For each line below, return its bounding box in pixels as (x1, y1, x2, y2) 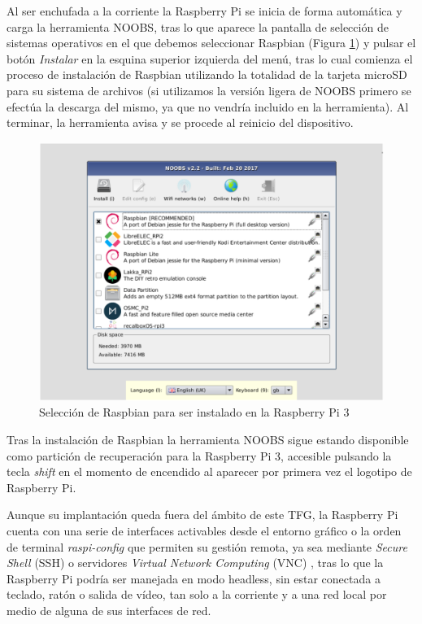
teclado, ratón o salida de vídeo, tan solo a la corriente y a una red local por (7, 586, 387, 603)
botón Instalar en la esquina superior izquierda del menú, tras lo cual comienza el (7, 50, 413, 67)
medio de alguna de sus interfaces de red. (7, 601, 211, 618)
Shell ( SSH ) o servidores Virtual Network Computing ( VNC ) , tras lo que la (7, 554, 384, 571)
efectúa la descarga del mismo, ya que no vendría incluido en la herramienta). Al (7, 98, 409, 115)
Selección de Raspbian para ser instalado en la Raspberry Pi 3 (39, 404, 350, 421)
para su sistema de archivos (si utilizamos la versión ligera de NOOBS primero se (7, 81, 411, 98)
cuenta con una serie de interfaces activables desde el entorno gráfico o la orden (7, 521, 402, 539)
